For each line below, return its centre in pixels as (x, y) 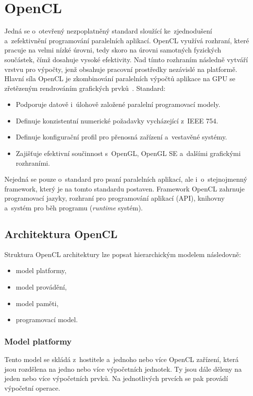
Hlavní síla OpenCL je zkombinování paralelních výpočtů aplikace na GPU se (120, 78)
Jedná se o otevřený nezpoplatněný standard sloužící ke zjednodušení (108, 31)
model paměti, (37, 303)
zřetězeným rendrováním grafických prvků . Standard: (85, 88)
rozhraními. (33, 163)
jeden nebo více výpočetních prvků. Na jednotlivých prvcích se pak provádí (116, 378)
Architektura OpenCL (61, 234)
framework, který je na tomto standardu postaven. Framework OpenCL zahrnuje (125, 188)
